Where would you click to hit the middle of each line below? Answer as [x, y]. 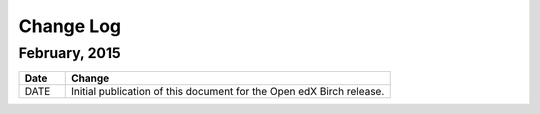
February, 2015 [69, 53]
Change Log [70, 26]
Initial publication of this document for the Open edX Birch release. [227, 92]
